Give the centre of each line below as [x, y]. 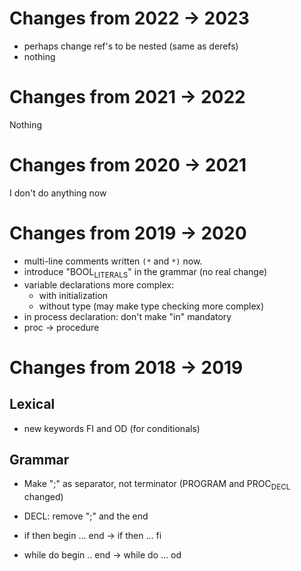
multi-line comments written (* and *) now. [113, 261]
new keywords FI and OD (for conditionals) [112, 428]
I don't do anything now [58, 193]
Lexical [32, 404]
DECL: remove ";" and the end [86, 516]
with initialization [73, 295]
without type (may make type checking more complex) [151, 306]
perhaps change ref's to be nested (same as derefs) [131, 46]
